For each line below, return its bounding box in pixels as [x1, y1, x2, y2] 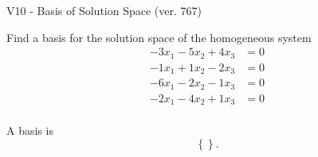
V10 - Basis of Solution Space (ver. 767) [6, 2, 202, 18]
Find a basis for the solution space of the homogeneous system [6, 29, 312, 45]
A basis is [6, 122, 53, 139]
